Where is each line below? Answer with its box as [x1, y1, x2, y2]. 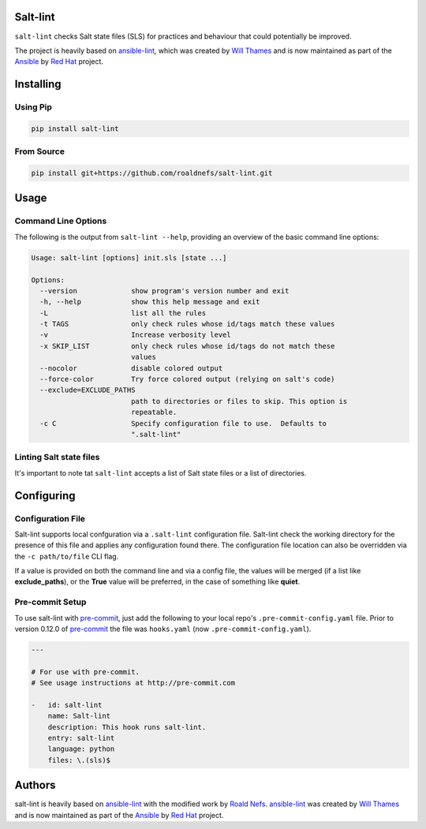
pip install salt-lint [31, 124, 119, 133]
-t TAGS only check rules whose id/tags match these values [39, 319, 335, 329]
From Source [14, 146, 65, 157]
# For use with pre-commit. [31, 667, 140, 676]
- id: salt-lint [31, 700, 103, 709]
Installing [14, 77, 62, 91]
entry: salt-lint [47, 734, 115, 743]
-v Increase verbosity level [39, 330, 232, 339]
